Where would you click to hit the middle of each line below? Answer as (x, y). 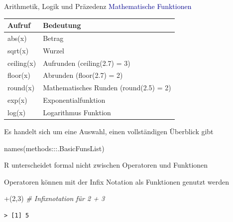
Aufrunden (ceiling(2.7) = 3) (87, 63)
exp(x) (17, 100)
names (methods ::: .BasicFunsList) (54, 148)
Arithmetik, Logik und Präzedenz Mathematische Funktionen (98, 6)
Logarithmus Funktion (77, 112)
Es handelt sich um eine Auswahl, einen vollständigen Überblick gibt (109, 131)
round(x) (21, 88)
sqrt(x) (18, 50)
